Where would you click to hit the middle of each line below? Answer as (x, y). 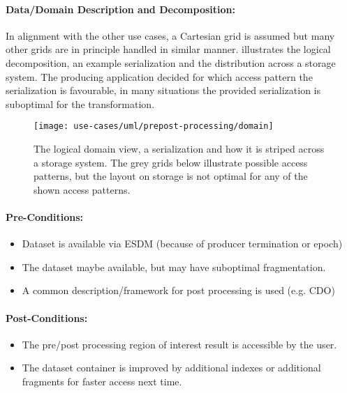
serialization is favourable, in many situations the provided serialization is (163, 90)
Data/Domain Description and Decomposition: (120, 9)
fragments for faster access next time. (102, 381)
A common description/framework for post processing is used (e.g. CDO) (178, 290)
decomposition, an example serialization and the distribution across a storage (171, 62)
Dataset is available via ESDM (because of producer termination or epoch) (182, 244)
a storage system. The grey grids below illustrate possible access (171, 162)
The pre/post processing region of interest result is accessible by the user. (179, 344)
